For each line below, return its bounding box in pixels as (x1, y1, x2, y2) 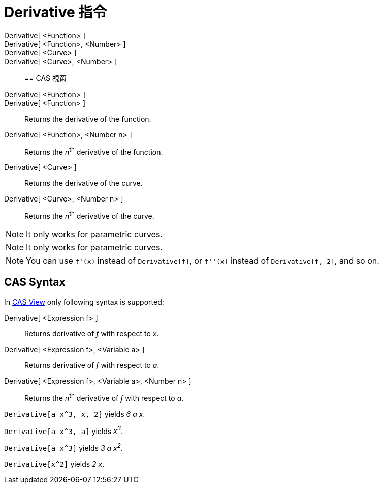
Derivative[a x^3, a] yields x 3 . (4, 425, 123, 436)
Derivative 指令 (4, 4, 107, 21)
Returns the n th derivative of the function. (24, 146, 163, 156)
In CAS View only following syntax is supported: (4, 297, 164, 306)
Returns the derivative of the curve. (24, 179, 143, 188)
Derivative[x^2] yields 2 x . (4, 459, 105, 468)
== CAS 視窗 (24, 73, 67, 82)
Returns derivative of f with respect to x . (24, 329, 159, 338)
